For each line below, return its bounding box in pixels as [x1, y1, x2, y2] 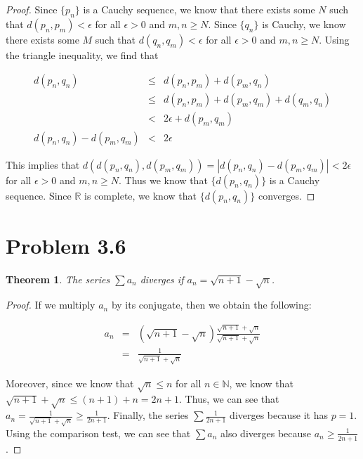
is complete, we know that [84, 188, 197, 202]
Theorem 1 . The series [6, 271, 110, 286]
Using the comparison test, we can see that [6, 425, 191, 440]
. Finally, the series [107, 408, 189, 422]
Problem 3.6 [6, 231, 126, 259]
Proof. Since [6, 2, 58, 16]
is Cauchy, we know [262, 16, 346, 31]
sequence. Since [6, 188, 72, 202]
